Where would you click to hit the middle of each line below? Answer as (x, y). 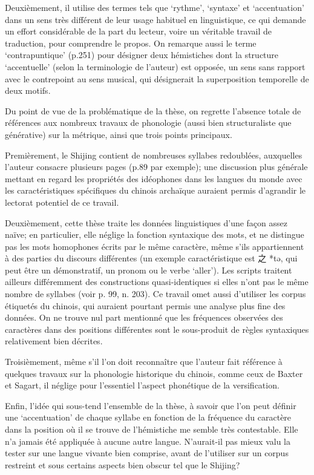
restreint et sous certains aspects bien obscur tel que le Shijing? (123, 464)
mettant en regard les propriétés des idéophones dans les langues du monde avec (154, 178)
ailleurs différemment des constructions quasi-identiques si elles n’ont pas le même (157, 282)
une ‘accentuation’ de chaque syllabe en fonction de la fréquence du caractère (148, 417)
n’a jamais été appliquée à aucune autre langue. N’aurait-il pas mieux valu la (148, 441)
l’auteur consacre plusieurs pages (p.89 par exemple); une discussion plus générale (156, 167)
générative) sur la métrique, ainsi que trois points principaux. (119, 134)
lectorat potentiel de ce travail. (62, 202)
